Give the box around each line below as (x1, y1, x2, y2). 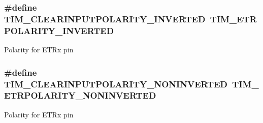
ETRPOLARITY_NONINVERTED (4, 89, 156, 102)
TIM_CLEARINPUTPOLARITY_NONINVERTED (4, 77, 227, 90)
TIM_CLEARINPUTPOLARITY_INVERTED (4, 12, 206, 25)
